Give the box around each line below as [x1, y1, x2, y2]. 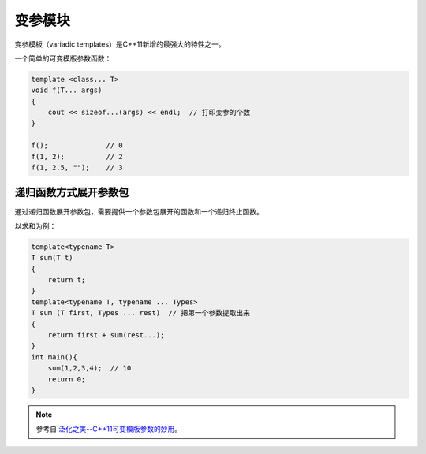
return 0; [47, 374, 86, 384]
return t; [47, 276, 86, 285]
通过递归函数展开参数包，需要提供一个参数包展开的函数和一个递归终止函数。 [14, 207, 263, 216]
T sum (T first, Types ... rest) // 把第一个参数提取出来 [31, 308, 251, 318]
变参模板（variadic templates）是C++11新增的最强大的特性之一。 [14, 39, 226, 49]
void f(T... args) [31, 86, 103, 95]
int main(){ [31, 352, 78, 362]
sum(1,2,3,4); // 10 [47, 363, 132, 373]
